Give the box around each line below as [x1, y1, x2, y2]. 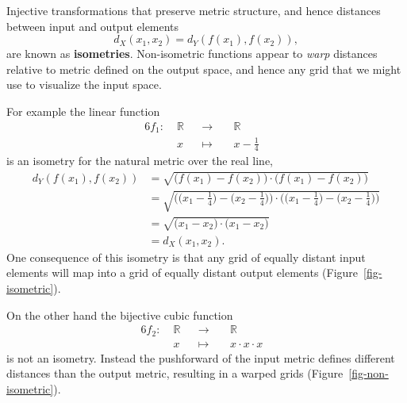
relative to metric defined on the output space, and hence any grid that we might [6, 60, 401, 77]
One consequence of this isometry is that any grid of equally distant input [6, 248, 366, 265]
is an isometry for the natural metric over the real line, [6, 152, 273, 169]
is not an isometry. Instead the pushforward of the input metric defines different [6, 349, 395, 366]
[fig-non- [348, 365, 389, 382]
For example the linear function [6, 102, 160, 119]
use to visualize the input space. [6, 76, 162, 93]
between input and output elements [6, 17, 179, 34]
